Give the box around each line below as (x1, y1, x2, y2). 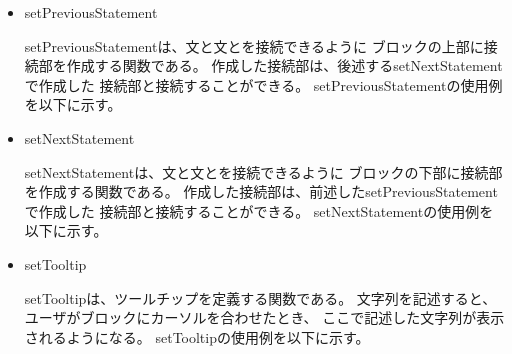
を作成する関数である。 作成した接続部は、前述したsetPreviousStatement (24, 181, 498, 202)
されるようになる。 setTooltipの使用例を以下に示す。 (24, 326, 370, 347)
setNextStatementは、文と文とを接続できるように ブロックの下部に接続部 (24, 161, 503, 182)
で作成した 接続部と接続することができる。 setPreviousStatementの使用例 (24, 74, 503, 95)
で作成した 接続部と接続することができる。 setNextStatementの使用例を (24, 200, 494, 221)
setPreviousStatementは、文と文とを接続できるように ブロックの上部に (24, 35, 484, 56)
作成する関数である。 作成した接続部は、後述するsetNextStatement (66, 55, 503, 76)
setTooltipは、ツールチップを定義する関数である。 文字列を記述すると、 (24, 287, 497, 308)
